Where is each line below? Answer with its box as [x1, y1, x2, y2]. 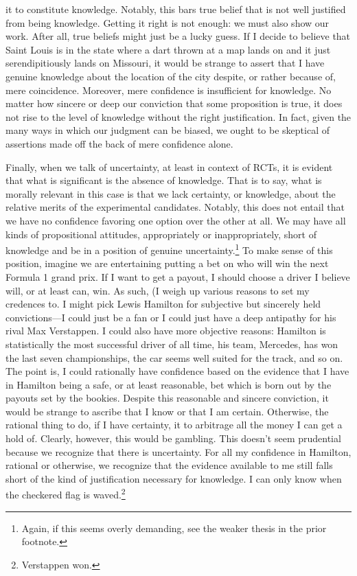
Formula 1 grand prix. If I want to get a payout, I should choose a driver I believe [5, 269, 350, 284]
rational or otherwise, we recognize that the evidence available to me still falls [5, 458, 333, 472]
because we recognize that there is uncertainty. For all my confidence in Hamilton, [5, 444, 352, 459]
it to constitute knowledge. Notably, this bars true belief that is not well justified [5, 2, 346, 16]
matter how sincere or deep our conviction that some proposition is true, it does [5, 96, 343, 111]
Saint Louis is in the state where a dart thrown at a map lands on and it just [5, 42, 331, 56]
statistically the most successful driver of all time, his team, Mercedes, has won [5, 336, 338, 351]
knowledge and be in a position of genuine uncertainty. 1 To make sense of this [5, 241, 333, 257]
